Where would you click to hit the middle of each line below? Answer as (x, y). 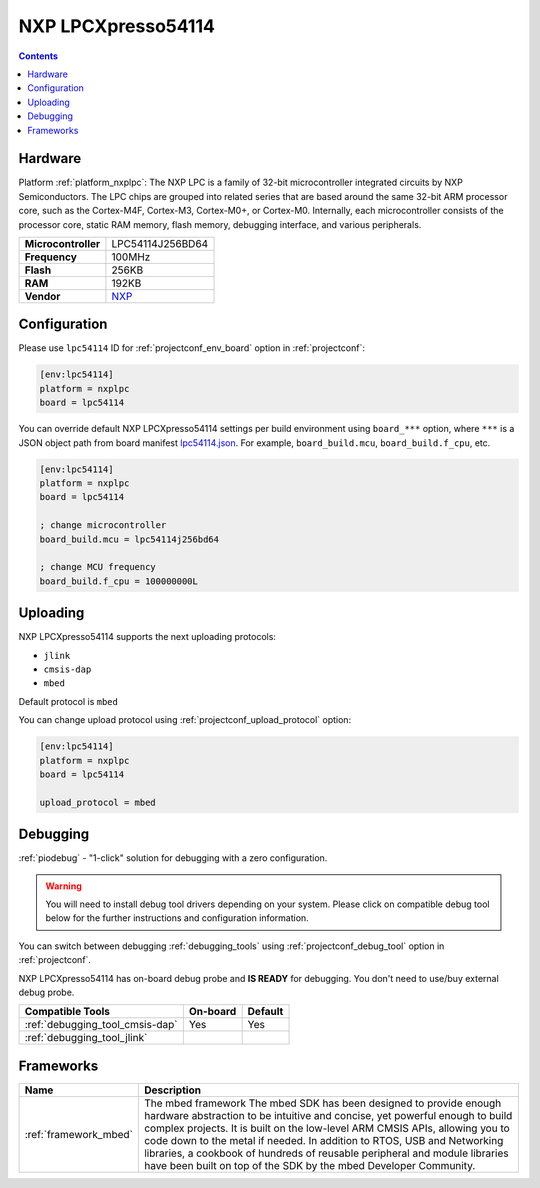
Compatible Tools (67, 1012)
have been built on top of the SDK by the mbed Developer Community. (309, 1165)
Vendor (42, 296)
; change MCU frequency (98, 567)
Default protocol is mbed (68, 701)
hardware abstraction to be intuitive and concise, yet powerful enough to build (328, 1115)
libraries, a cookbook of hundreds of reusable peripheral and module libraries (326, 1153)
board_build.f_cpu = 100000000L (119, 581)
